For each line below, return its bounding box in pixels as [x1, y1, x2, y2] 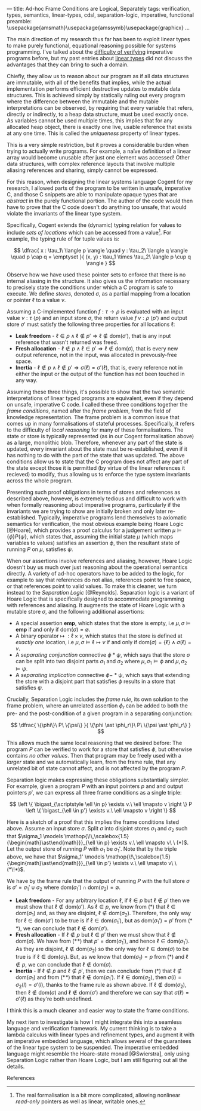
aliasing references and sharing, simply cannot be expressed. [7, 167, 158, 174]
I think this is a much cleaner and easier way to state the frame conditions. [7, 1007, 190, 1014]
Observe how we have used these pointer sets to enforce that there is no [7, 271, 186, 278]
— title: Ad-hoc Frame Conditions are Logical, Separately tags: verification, [7, 5, 191, 12]
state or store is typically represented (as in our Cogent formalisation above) [7, 432, 194, 439]
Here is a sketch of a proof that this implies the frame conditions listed [7, 818, 180, 826]
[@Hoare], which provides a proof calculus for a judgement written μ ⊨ [7, 527, 183, 534]
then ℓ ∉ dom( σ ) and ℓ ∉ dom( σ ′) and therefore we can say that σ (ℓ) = [15, 989, 190, 996]
